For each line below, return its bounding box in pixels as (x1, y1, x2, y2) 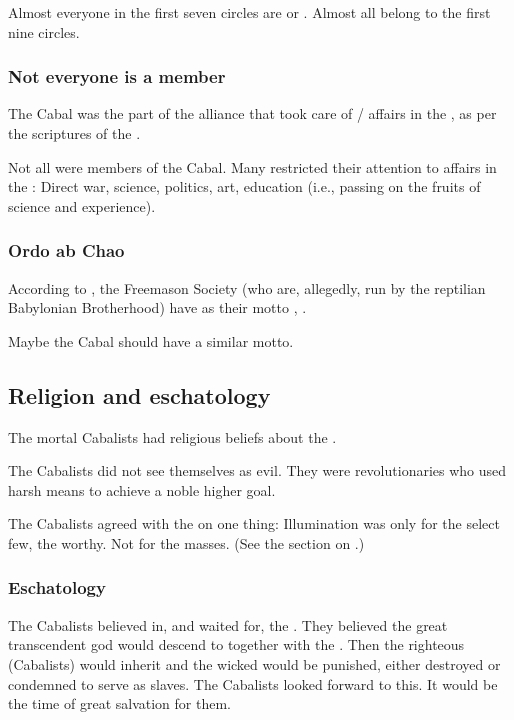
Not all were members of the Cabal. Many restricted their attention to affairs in (8, 156, 497, 177)
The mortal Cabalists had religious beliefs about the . (8, 426, 337, 447)
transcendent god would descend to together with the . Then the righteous (8, 634, 465, 655)
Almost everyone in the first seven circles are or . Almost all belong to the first (8, 2, 491, 22)
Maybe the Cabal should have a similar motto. (8, 330, 294, 351)
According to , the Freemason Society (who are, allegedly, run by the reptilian (8, 277, 486, 298)
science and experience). (8, 195, 156, 216)
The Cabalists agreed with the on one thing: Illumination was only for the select (8, 513, 500, 534)
